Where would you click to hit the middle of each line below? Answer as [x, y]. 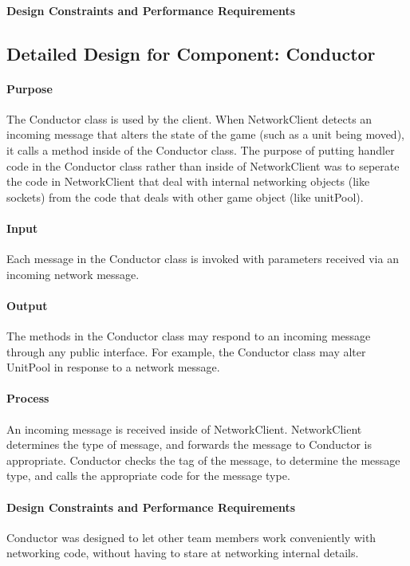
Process [28, 398]
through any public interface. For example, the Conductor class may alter [186, 351]
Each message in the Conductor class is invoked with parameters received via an [203, 259]
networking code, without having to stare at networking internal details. [183, 553]
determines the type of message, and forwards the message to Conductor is [189, 444]
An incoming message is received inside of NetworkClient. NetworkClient [184, 428]
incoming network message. [73, 274]
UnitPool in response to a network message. [113, 367]
